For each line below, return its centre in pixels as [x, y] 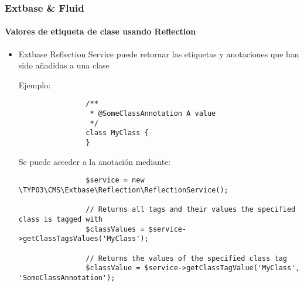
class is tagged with [60, 219]
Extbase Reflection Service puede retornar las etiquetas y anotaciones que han [159, 54]
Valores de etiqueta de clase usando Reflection [100, 31]
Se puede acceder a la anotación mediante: [95, 161]
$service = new [115, 180]
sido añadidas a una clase [64, 65]
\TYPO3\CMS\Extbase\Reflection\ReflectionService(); [123, 190]
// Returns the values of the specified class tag [186, 258]
